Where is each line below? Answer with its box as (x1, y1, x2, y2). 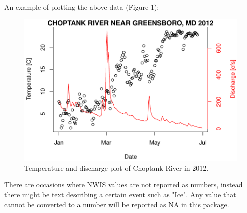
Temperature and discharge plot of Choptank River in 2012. (24, 162, 209, 173)
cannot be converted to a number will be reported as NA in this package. (4, 199, 229, 209)
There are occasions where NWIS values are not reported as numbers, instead (4, 179, 243, 190)
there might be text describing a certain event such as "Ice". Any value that (4, 189, 236, 200)
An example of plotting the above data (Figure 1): (4, 2, 159, 12)
